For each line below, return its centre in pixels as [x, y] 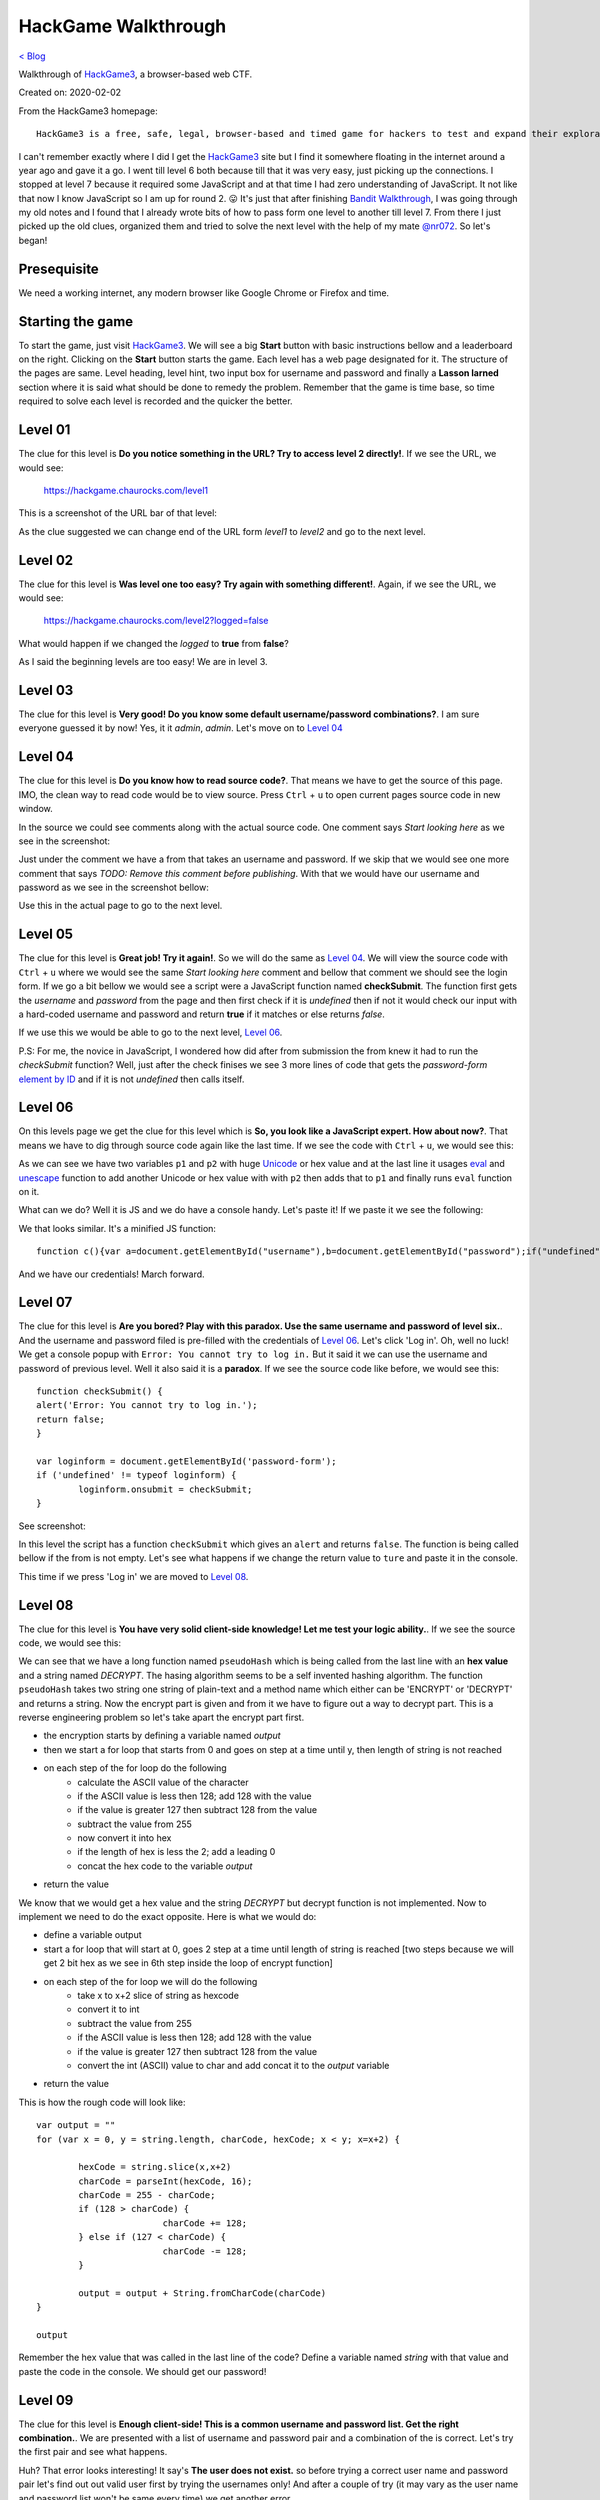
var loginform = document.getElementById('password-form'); [186, 1461]
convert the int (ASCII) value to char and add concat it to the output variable [233, 2065]
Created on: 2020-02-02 [70, 92]
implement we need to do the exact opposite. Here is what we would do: [167, 1917]
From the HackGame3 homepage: [88, 111]
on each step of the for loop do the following [135, 1768]
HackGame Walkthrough [122, 26]
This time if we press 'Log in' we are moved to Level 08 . [133, 1576]
